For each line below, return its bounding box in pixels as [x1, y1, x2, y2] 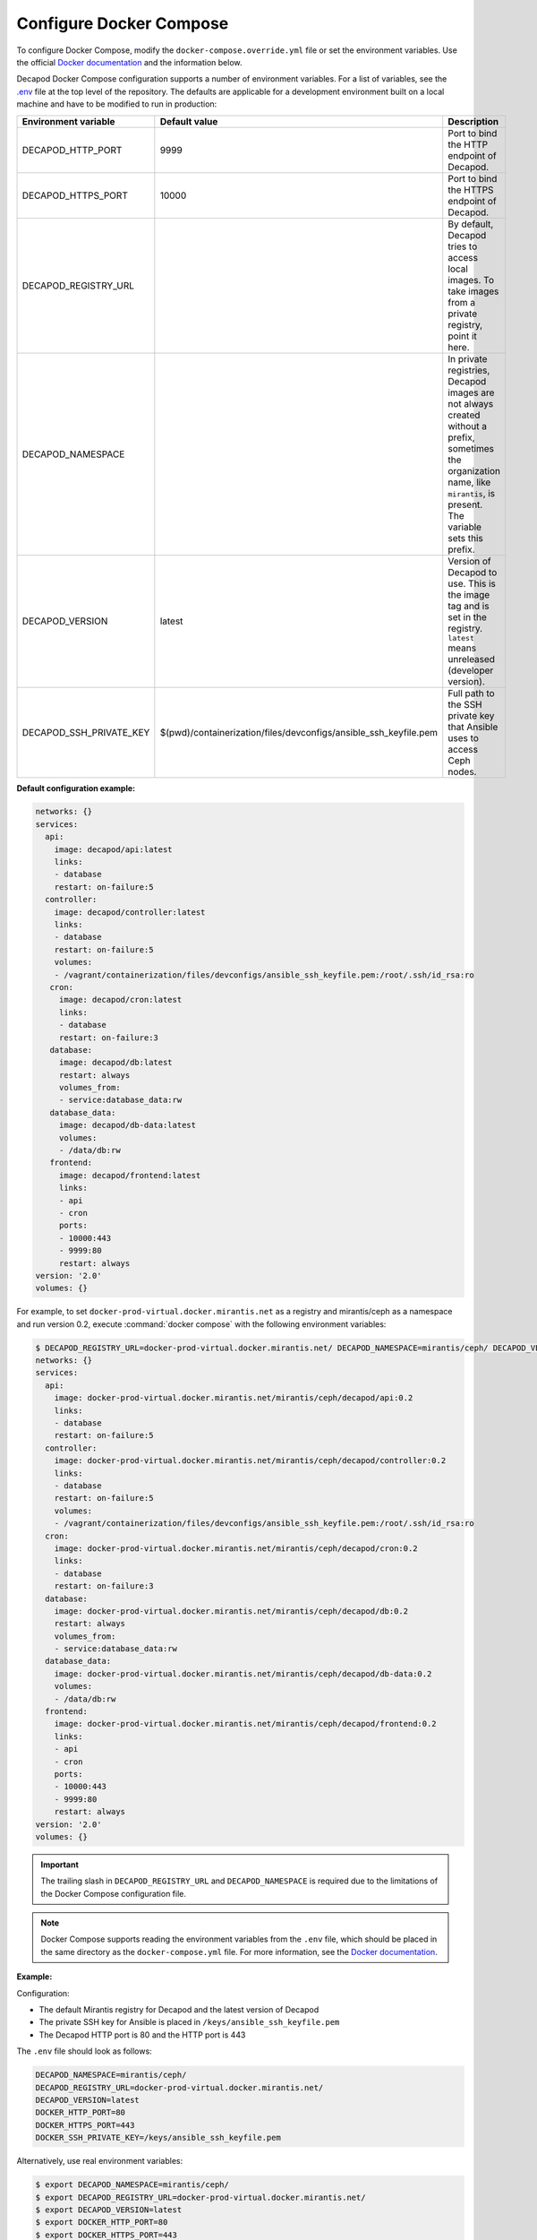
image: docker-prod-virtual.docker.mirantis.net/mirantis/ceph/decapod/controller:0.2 [54, 1456, 447, 1466]
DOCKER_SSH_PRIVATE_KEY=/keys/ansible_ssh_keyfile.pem [35, 2132, 281, 2143]
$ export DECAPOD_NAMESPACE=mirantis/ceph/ [35, 2180, 230, 2190]
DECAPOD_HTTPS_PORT [21, 189, 129, 202]
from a [447, 296, 476, 308]
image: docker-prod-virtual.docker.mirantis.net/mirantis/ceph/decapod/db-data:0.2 [54, 1668, 432, 1679]
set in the [447, 610, 488, 623]
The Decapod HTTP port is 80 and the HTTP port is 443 [38, 2029, 246, 2040]
